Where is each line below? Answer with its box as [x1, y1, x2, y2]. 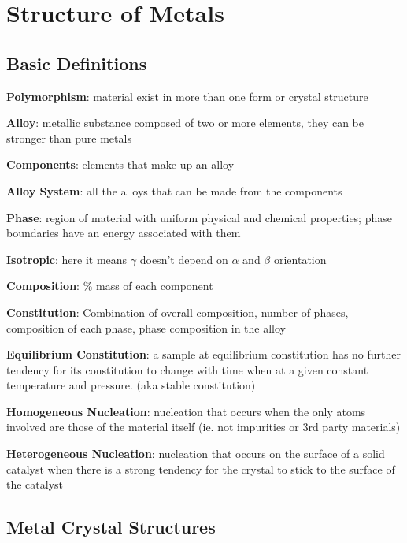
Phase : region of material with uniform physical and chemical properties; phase [6, 209, 392, 225]
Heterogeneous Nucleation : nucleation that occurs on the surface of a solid [6, 445, 385, 462]
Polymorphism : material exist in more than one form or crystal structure [6, 87, 368, 104]
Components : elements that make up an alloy [6, 156, 235, 173]
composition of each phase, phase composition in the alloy [6, 319, 286, 336]
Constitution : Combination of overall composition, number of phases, [6, 303, 349, 320]
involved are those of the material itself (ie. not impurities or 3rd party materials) [6, 418, 401, 435]
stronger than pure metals [6, 129, 131, 146]
